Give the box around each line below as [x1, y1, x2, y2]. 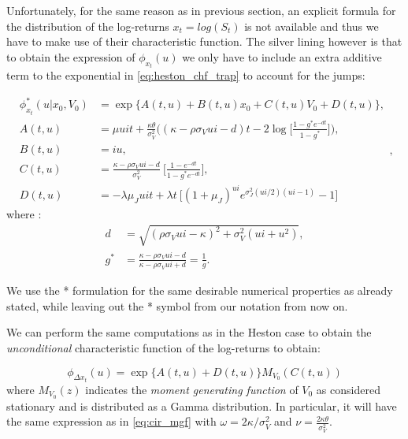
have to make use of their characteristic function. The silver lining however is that [6, 33, 402, 50]
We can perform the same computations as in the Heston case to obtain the [6, 324, 372, 340]
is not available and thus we [244, 17, 379, 34]
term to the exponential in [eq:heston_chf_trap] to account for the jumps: [6, 67, 365, 84]
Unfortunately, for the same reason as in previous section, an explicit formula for [6, 2, 396, 18]
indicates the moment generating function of [85, 381, 299, 397]
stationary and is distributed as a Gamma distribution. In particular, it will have [6, 397, 397, 414]
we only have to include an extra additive [182, 48, 382, 65]
